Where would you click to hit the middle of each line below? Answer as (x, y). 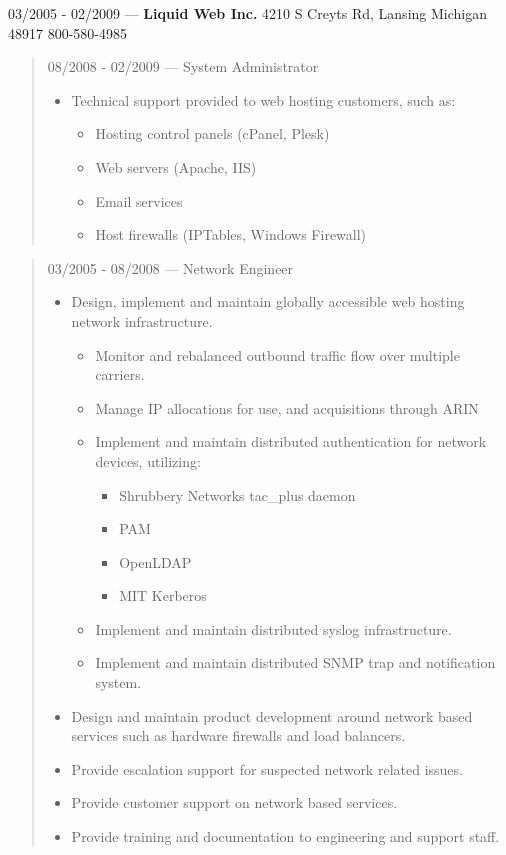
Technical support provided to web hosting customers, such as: (263, 99)
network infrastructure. (142, 320)
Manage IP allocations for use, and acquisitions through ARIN (287, 407)
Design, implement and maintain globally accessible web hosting (268, 301)
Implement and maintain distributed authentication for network (291, 441)
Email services (139, 200)
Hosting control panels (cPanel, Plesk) (212, 133)
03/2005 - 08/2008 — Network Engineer (170, 267)
